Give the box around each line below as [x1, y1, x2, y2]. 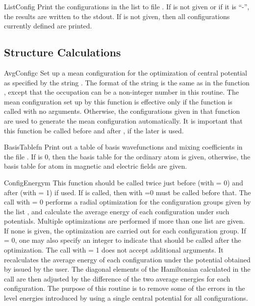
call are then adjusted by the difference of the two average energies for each [4, 273, 230, 283]
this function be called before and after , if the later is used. [4, 125, 184, 135]
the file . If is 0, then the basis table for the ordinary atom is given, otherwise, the [4, 151, 251, 161]
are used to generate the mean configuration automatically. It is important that [4, 115, 243, 126]
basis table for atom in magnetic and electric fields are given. [4, 161, 187, 171]
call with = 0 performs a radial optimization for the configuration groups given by [4, 197, 251, 207]
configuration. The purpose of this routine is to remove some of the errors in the [4, 283, 245, 293]
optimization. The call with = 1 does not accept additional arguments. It [4, 245, 224, 255]
